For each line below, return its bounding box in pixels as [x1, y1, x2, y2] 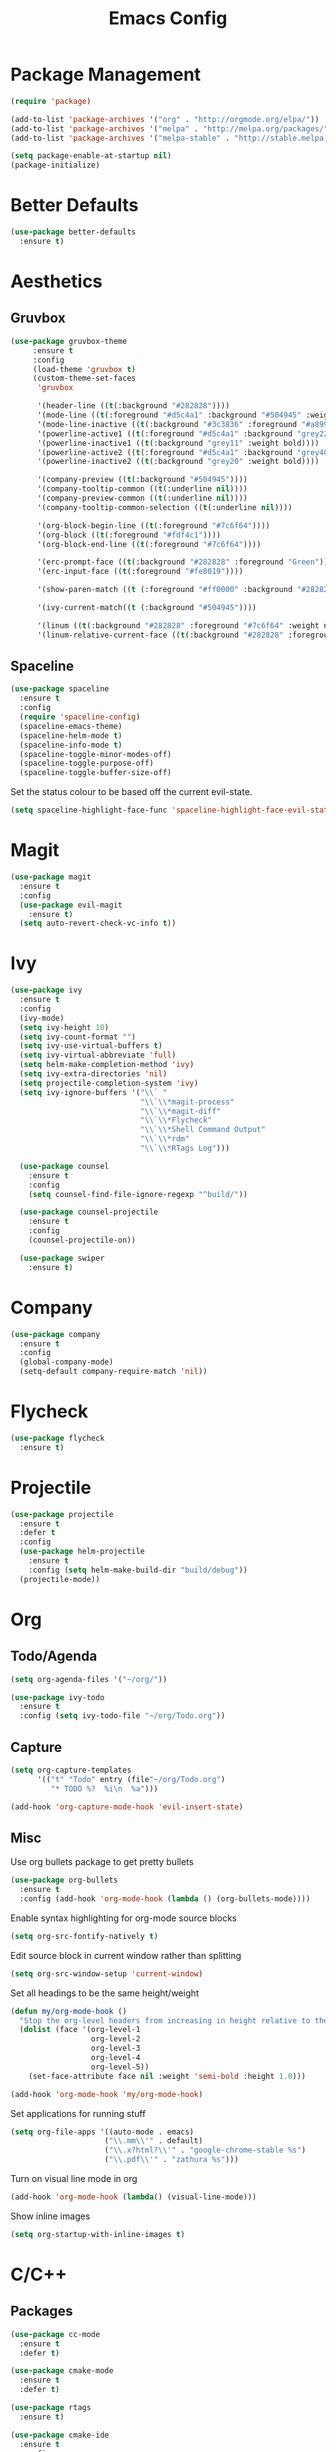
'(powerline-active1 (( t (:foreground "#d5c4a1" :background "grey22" [36, 428, 333, 439]
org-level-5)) [90, 2062, 150, 2072]
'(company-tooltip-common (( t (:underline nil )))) [36, 484, 248, 494]
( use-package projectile [10, 1509, 114, 1519]
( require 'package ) [10, 96, 92, 106]
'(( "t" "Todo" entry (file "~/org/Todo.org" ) [36, 1774, 226, 1784]
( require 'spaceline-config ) [19, 712, 141, 722]
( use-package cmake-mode [10, 2366, 114, 2376]
